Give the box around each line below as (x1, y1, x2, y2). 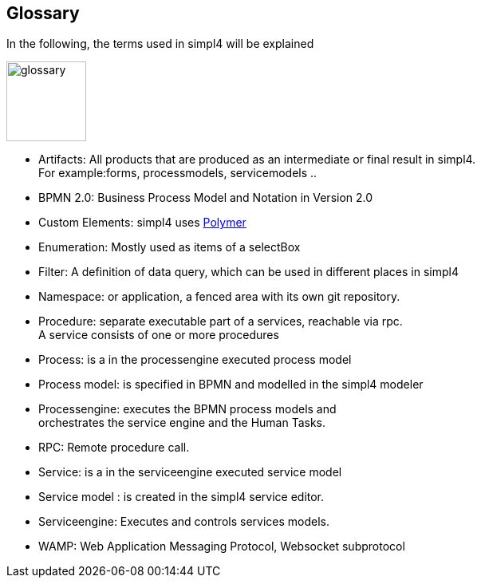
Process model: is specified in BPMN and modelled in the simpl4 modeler (38, 377, 424, 392)
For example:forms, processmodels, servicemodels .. (38, 166, 317, 180)
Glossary (6, 3, 80, 23)
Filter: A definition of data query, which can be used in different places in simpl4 (38, 265, 459, 279)
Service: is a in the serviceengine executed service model (38, 465, 342, 479)
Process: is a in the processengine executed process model (38, 353, 352, 367)
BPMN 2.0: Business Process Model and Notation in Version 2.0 (38, 191, 373, 205)
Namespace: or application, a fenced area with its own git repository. (38, 290, 400, 304)
